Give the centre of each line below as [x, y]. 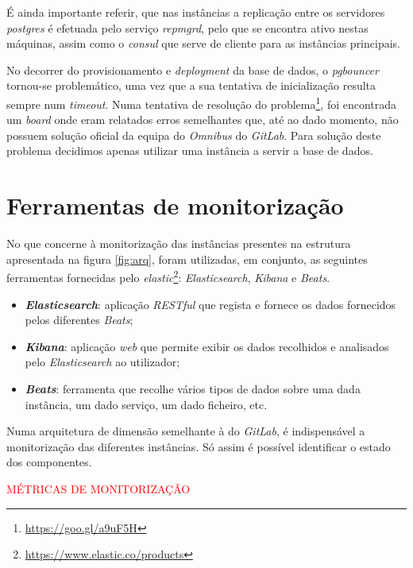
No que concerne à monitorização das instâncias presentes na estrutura [179, 243]
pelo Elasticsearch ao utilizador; [102, 362]
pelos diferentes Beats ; [79, 320]
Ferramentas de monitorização [175, 205]
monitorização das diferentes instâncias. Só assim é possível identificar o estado [199, 446]
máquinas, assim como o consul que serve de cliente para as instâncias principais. [203, 43]
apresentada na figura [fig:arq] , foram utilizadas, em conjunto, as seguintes [187, 259]
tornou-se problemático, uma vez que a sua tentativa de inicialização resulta [191, 85]
